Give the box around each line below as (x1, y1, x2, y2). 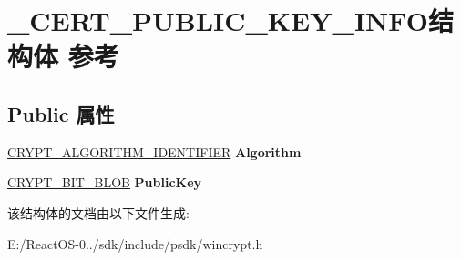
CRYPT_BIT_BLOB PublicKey (7, 173, 202, 192)
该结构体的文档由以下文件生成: (7, 203, 190, 222)
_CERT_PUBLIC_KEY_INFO (7, 2, 428, 39)
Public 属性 (7, 99, 115, 127)
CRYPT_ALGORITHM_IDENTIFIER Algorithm (7, 142, 302, 161)
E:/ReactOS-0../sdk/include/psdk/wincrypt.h (7, 234, 263, 253)
